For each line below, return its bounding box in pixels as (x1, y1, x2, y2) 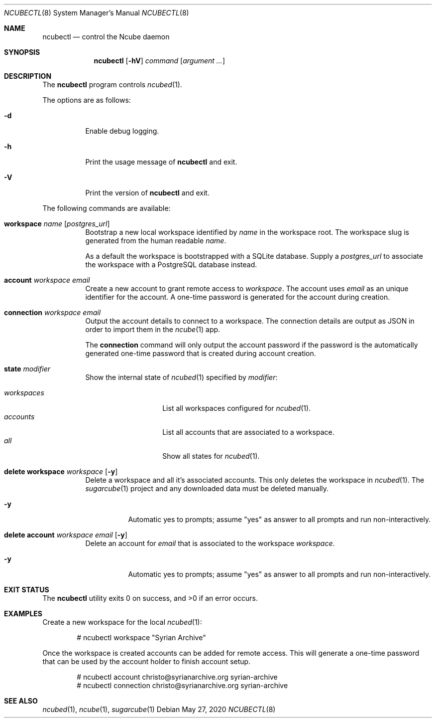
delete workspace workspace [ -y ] (4, 467, 118, 476)
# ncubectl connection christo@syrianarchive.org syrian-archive (77, 681, 288, 690)
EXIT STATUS (4, 585, 49, 594)
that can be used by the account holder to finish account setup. (42, 657, 251, 666)
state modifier (4, 364, 51, 373)
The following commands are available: (42, 204, 171, 212)
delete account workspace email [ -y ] (4, 531, 127, 539)
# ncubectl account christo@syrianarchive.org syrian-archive (77, 673, 278, 681)
